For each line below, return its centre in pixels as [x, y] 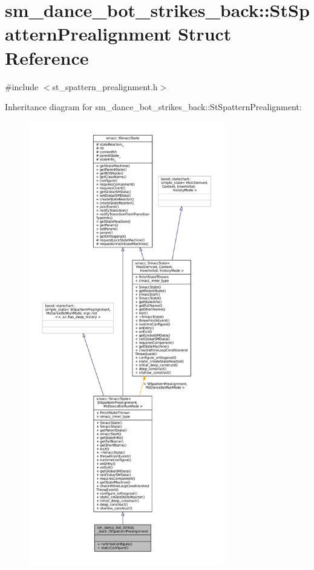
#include [22, 86]
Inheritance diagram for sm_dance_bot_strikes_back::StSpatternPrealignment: [153, 107]
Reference [47, 57]
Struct [204, 34]
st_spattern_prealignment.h [105, 86]
